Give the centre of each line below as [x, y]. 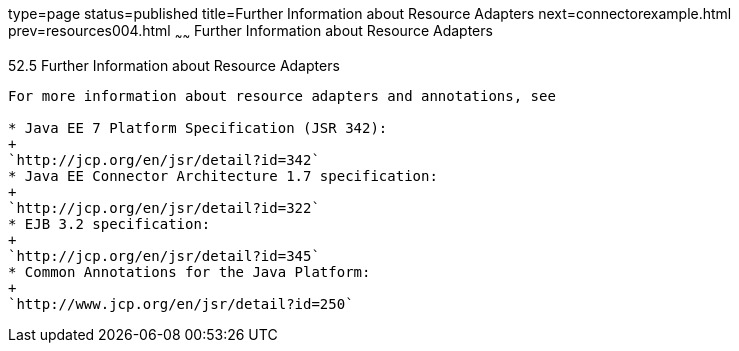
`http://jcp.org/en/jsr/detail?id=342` [164, 159]
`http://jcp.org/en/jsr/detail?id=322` [164, 207]
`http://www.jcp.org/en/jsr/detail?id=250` [181, 303]
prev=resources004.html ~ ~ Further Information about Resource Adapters [250, 32]
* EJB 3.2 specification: [109, 223]
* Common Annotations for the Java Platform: [189, 271]
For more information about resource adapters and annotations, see [282, 95]
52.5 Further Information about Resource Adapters [174, 65]
